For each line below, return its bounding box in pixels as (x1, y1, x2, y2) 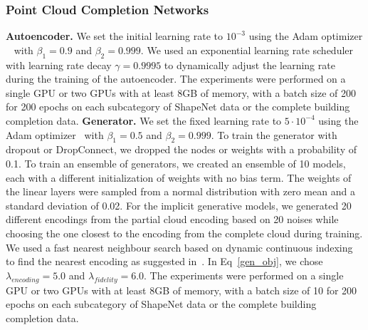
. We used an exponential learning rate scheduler (140, 42, 354, 57)
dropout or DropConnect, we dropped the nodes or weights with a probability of (6, 142, 357, 157)
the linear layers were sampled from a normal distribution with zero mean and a (6, 184, 355, 199)
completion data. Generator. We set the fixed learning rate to (6, 113, 282, 128)
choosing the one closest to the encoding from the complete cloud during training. (6, 225, 363, 240)
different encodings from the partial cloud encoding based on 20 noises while (6, 212, 339, 227)
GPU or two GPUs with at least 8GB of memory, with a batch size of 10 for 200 (6, 282, 357, 297)
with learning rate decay (6, 57, 112, 72)
